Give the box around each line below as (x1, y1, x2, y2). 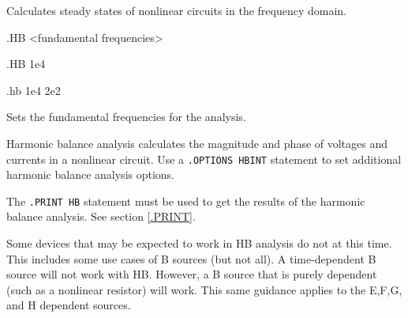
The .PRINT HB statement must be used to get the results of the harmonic (6, 192, 365, 209)
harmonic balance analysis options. (6, 166, 175, 183)
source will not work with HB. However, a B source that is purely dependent (6, 266, 377, 282)
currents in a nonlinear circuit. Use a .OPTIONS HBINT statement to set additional (6, 150, 402, 167)
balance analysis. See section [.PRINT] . (6, 208, 196, 225)
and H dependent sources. (6, 297, 131, 313)
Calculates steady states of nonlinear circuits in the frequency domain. (6, 2, 347, 18)
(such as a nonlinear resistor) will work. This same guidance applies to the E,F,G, (6, 281, 402, 297)
